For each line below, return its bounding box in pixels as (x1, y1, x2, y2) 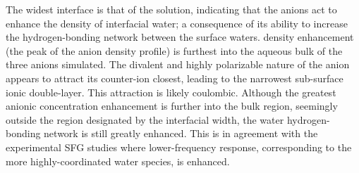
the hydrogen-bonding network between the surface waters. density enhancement (6, 30, 354, 44)
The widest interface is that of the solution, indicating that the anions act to (6, 2, 337, 16)
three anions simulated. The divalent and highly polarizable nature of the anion (6, 57, 350, 72)
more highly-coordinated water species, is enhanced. (6, 153, 230, 168)
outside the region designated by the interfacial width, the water (6, 112, 284, 127)
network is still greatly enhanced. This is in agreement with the (44, 126, 318, 141)
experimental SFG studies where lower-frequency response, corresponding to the (6, 139, 352, 154)
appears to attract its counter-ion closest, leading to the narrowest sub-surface (6, 70, 343, 85)
